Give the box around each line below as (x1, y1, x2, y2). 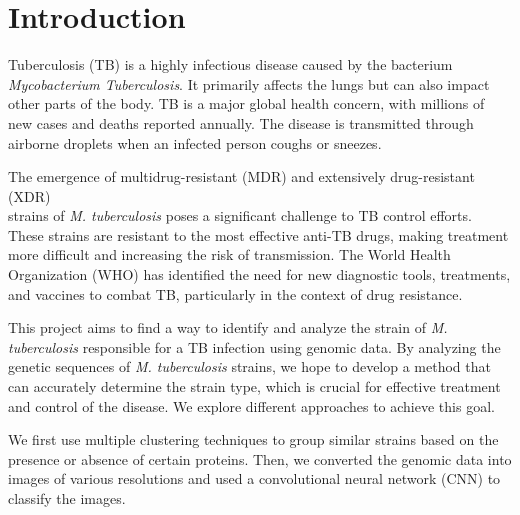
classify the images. (8, 488, 126, 508)
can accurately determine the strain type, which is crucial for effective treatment (8, 376, 501, 397)
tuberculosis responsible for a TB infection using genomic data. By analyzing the (8, 336, 501, 357)
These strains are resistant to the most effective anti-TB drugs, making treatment (8, 224, 509, 245)
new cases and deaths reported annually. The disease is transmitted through (8, 112, 474, 133)
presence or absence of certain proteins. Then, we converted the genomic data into (8, 448, 512, 469)
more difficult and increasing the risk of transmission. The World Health (8, 244, 451, 265)
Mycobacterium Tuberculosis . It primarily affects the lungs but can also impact (8, 73, 490, 94)
